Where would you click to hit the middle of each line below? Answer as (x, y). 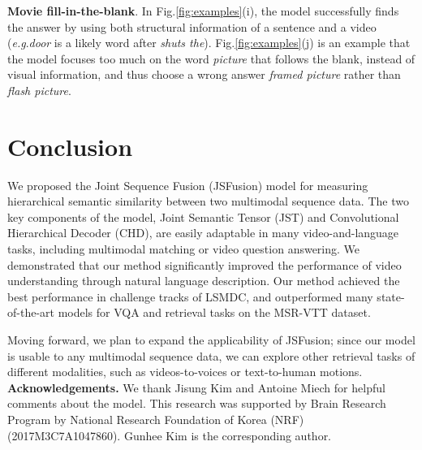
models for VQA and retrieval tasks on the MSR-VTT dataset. (214, 312)
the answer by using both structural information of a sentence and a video (192, 26)
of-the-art (31, 312)
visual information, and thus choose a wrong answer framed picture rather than (204, 74)
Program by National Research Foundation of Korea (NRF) (156, 419)
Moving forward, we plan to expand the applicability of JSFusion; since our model (211, 340)
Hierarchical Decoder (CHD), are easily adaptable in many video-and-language (203, 233)
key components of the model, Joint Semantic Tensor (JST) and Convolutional (203, 216)
